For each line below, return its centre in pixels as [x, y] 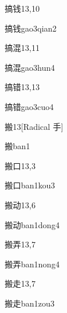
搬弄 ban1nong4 [32, 264]
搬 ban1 [17, 146]
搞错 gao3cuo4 [29, 106]
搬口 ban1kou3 [30, 185]
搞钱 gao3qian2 [31, 28]
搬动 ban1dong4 [32, 224]
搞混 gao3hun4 [30, 67]
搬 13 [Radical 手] [34, 126]
